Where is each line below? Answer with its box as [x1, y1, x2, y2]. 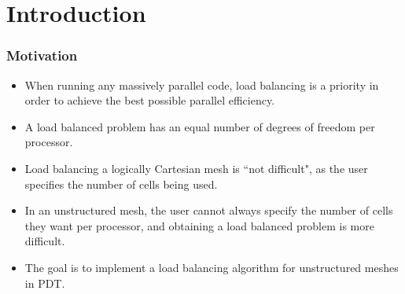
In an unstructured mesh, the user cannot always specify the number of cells [24, 202, 393, 219]
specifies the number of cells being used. [24, 175, 218, 192]
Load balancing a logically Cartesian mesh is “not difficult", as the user [24, 160, 368, 176]
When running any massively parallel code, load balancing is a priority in [24, 76, 379, 93]
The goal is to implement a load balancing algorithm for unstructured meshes [24, 259, 399, 275]
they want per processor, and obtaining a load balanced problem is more [24, 217, 374, 233]
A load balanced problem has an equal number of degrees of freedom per [24, 118, 375, 134]
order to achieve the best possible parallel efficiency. [24, 92, 275, 108]
